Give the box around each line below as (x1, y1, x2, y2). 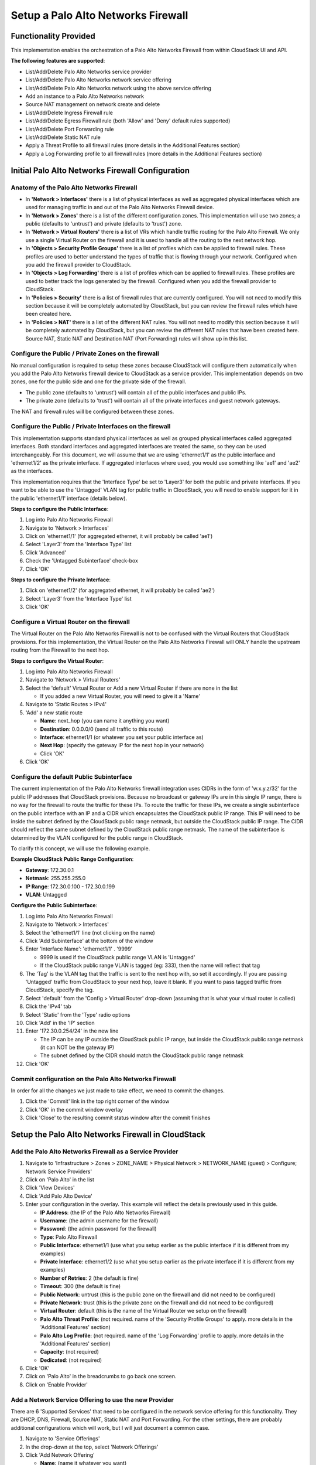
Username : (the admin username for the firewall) (40, 1217, 159, 1224)
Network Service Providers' (25, 1168, 92, 1175)
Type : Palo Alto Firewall (40, 1234, 98, 1241)
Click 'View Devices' (25, 1184, 75, 1191)
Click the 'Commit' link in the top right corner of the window (25, 1098, 170, 1105)
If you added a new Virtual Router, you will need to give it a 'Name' (40, 693, 201, 700)
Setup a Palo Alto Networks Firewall (11, 9, 188, 22)
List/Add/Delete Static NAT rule (25, 134, 101, 141)
